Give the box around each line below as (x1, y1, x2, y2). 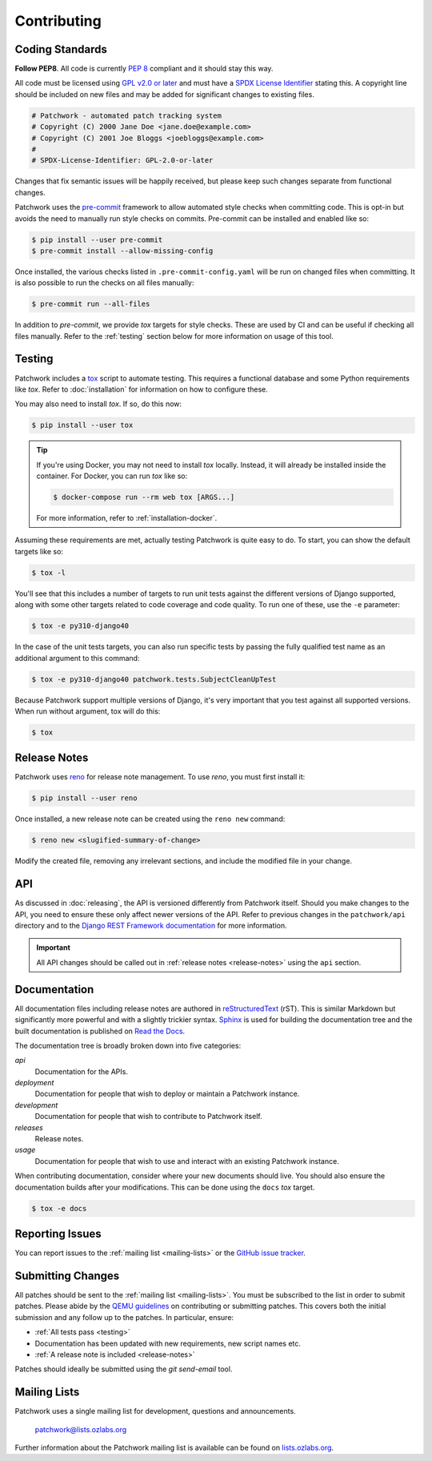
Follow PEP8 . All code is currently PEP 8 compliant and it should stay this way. (14, 64, 274, 74)
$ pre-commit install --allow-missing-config (31, 246, 214, 256)
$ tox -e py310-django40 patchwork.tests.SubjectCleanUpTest (31, 674, 277, 684)
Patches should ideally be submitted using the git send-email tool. (14, 1364, 233, 1374)
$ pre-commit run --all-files (31, 300, 150, 308)
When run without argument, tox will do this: (14, 706, 161, 716)
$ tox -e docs (31, 1204, 87, 1213)
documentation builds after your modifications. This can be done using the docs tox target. (14, 1182, 315, 1192)
